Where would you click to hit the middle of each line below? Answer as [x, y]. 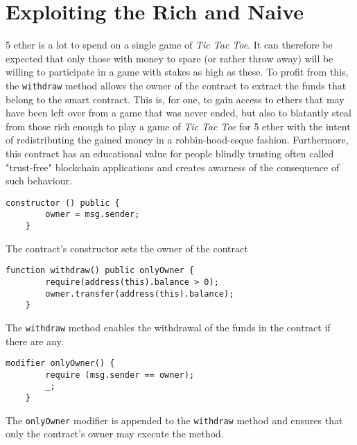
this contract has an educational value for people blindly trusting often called [170, 153]
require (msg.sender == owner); [120, 375]
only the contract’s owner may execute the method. [115, 434]
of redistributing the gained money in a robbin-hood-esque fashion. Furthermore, [177, 140]
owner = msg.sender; [93, 215]
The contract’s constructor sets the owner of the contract [127, 248]
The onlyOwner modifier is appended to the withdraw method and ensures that [174, 420]
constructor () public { [63, 203]
